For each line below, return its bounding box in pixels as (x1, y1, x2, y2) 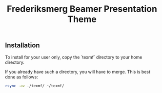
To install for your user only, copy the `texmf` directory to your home (5, 54, 142, 60)
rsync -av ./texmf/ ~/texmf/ (5, 83, 64, 88)
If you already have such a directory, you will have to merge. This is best (5, 69, 150, 74)
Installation (5, 41, 40, 50)
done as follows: (5, 74, 38, 80)
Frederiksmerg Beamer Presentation (6, 3, 158, 15)
